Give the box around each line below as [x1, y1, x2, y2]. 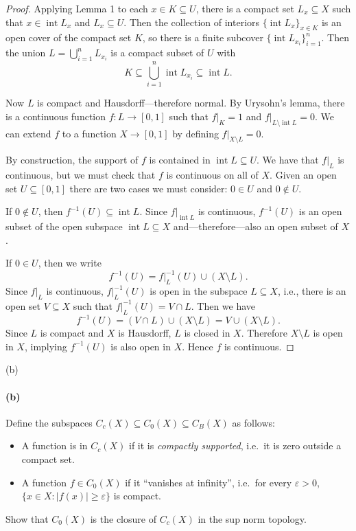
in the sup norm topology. [198, 511, 307, 526]
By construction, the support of [5, 152, 139, 167]
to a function [62, 126, 117, 140]
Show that [5, 511, 49, 526]
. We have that [257, 152, 319, 167]
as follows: [232, 415, 275, 429]
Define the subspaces [5, 415, 93, 429]
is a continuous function [5, 109, 106, 123]
